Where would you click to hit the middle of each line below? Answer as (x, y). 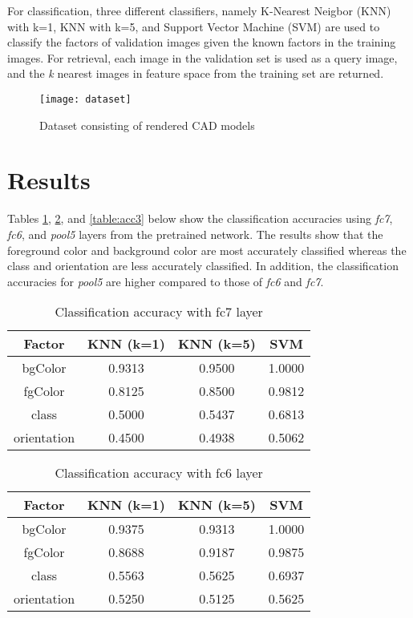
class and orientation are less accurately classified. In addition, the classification (203, 266)
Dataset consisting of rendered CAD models (147, 125)
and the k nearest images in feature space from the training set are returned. (196, 73)
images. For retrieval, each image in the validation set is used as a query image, (202, 57)
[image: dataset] (85, 99)
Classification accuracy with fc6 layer (159, 473)
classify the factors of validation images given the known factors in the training (202, 42)
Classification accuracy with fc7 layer (159, 312)
